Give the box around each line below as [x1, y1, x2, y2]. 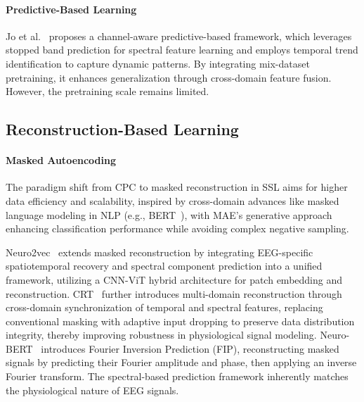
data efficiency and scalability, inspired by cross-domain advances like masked [6, 193, 339, 208]
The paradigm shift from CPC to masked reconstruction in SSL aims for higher [6, 180, 348, 194]
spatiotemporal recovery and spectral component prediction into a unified [6, 258, 323, 273]
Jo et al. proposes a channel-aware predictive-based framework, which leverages [6, 28, 352, 43]
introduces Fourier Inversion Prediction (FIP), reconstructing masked [41, 341, 339, 356]
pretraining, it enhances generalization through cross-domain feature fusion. [6, 70, 332, 84]
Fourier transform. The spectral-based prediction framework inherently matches [6, 369, 349, 384]
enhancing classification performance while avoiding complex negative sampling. [6, 221, 349, 236]
